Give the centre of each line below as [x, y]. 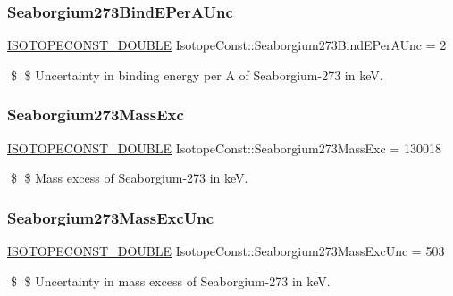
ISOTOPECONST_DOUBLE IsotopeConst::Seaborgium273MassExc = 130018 [224, 148]
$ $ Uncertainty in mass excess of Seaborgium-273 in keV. [170, 280]
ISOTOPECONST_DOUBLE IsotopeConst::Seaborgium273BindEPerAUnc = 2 [227, 45]
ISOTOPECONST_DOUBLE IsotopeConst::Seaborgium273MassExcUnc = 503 [226, 251]
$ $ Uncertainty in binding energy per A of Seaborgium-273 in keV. [197, 74]
